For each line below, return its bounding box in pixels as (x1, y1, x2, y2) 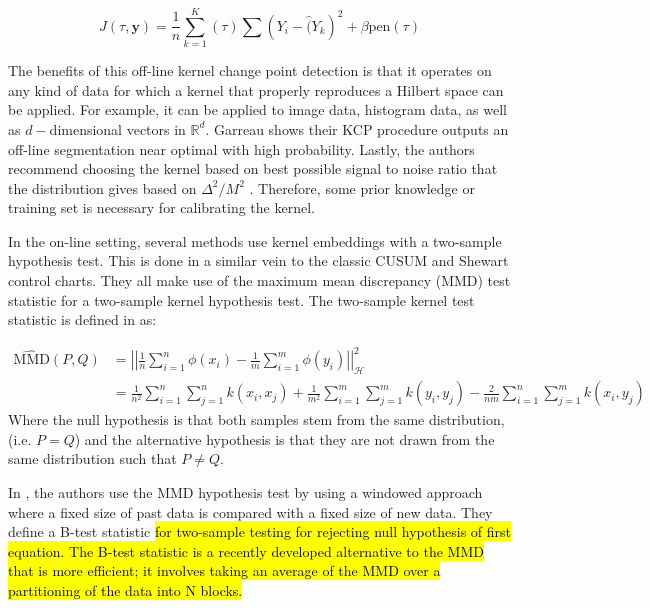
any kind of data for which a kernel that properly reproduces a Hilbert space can (8, 79, 504, 100)
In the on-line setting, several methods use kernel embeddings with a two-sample (8, 230, 502, 251)
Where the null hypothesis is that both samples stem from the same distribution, (8, 409, 505, 430)
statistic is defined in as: (8, 309, 157, 330)
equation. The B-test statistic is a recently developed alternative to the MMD (8, 540, 484, 561)
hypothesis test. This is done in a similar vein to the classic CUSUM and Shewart (8, 250, 509, 271)
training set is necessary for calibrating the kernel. (8, 197, 315, 218)
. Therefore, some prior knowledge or (249, 177, 475, 198)
